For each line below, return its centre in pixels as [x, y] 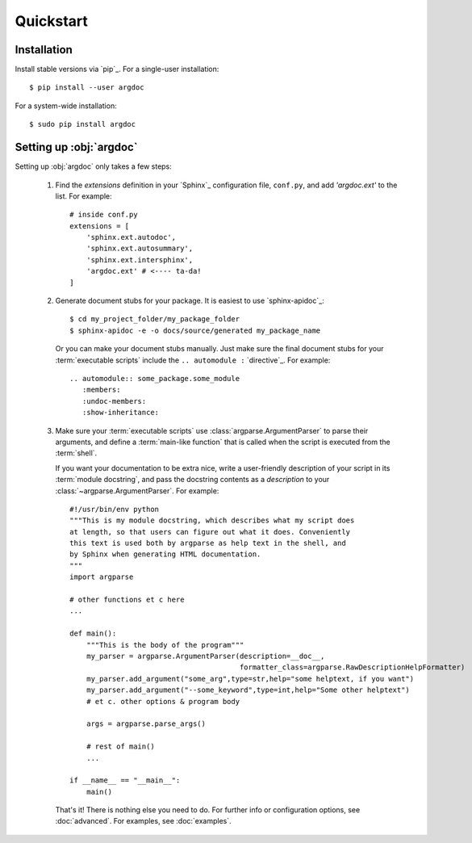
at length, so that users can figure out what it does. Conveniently [210, 532]
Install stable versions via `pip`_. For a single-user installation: [117, 69]
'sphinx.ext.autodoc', [131, 237]
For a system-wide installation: [66, 106]
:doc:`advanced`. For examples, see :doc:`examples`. [143, 821]
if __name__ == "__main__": [125, 780]
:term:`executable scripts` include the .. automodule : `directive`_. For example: [193, 360]
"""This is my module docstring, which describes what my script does [212, 520]
